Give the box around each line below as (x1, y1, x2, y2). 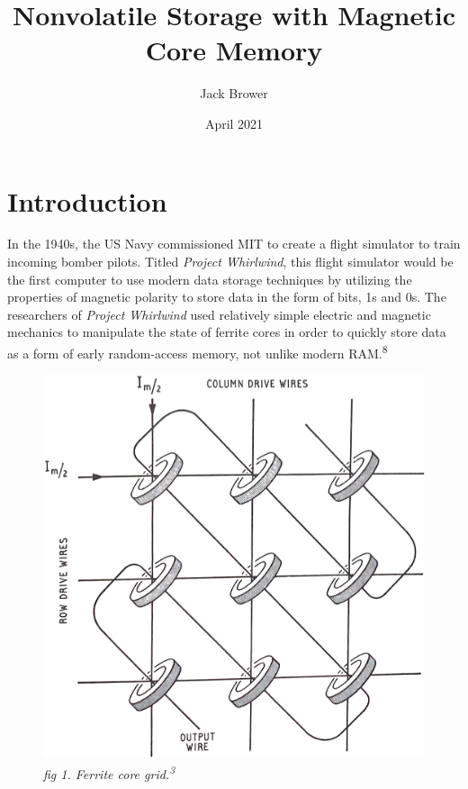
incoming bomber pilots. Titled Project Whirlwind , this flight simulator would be (7, 252, 454, 271)
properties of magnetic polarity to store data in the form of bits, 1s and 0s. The (7, 287, 446, 306)
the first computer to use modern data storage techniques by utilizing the (7, 269, 412, 288)
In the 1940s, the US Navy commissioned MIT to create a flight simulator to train (7, 234, 461, 253)
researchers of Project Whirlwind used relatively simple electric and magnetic (7, 304, 431, 323)
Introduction (7, 182, 167, 219)
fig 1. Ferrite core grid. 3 (43, 762, 175, 783)
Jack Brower (200, 84, 268, 103)
